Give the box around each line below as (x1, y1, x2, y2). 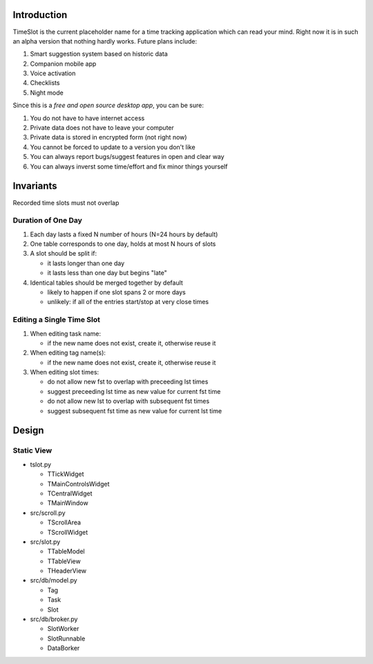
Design (12, 425, 44, 437)
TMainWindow (47, 499, 89, 507)
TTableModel (47, 547, 86, 556)
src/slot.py (30, 538, 61, 546)
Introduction (12, 9, 68, 21)
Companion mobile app (30, 59, 97, 68)
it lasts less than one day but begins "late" (47, 269, 167, 277)
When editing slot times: (30, 368, 99, 377)
